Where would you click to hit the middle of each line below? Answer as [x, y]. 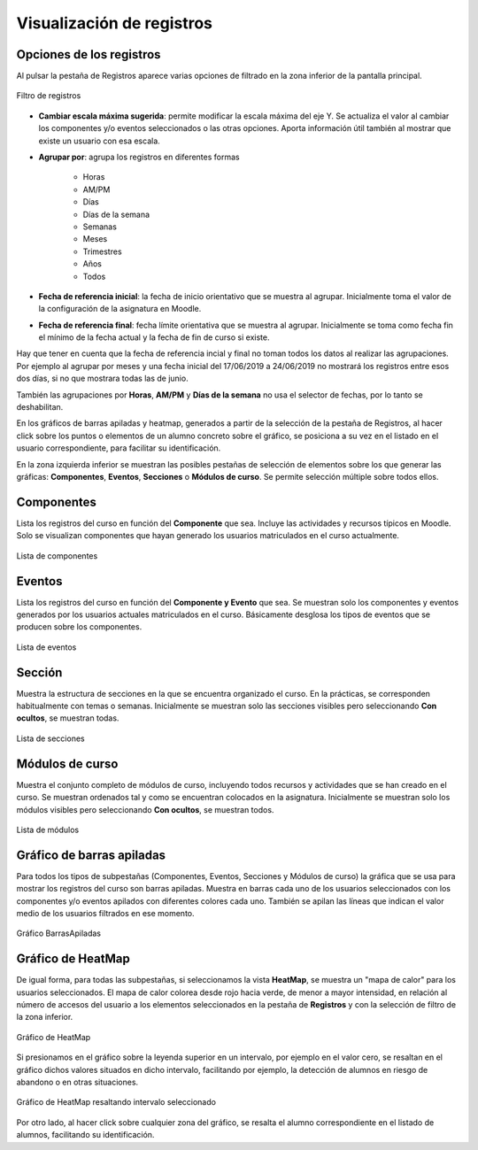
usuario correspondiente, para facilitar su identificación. [119, 448]
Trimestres [103, 251]
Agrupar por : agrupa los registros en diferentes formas [139, 157]
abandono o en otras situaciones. [77, 1082]
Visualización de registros [114, 23]
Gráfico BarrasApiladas [59, 933]
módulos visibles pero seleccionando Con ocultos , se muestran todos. [145, 809]
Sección [39, 672]
